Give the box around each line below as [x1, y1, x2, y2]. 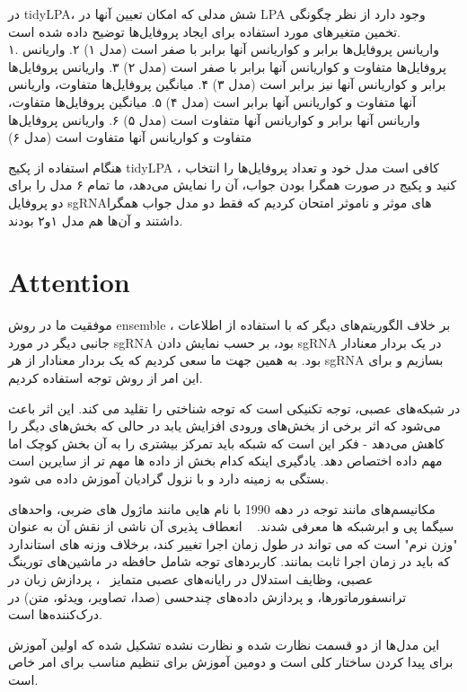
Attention [8, 263, 130, 300]
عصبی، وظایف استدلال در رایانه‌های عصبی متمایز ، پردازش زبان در [8, 569, 374, 588]
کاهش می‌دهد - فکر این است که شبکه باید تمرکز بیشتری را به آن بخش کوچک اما [8, 433, 445, 452]
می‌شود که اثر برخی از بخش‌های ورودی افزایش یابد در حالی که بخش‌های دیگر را [8, 416, 441, 435]
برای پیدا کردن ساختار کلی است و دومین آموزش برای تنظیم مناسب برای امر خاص [8, 652, 454, 671]
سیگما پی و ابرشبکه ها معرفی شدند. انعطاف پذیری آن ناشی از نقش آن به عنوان [8, 517, 454, 536]
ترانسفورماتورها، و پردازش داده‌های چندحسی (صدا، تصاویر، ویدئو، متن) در [8, 587, 407, 606]
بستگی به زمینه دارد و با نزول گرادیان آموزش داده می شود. [8, 469, 329, 487]
